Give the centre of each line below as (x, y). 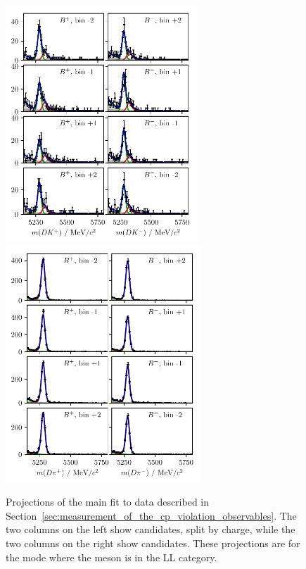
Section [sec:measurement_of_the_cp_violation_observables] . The (151, 515)
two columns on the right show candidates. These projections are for (153, 543)
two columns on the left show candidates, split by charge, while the (151, 529)
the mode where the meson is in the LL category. (111, 557)
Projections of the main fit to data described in (108, 502)
